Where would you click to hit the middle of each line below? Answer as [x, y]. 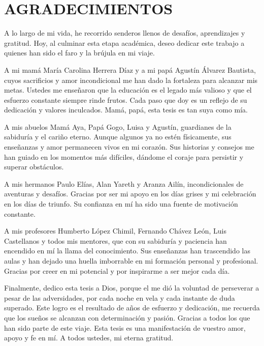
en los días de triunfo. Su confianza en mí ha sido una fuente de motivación [121, 204]
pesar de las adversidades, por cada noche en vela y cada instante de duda [120, 297]
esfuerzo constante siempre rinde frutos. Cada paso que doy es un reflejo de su [126, 99]
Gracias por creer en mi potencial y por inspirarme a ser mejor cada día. [117, 270]
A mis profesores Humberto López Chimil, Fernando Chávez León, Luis [115, 231]
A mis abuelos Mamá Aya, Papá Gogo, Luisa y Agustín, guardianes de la [118, 126]
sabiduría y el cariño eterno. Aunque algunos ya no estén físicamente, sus [118, 137]
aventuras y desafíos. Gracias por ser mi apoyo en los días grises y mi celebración [130, 194]
